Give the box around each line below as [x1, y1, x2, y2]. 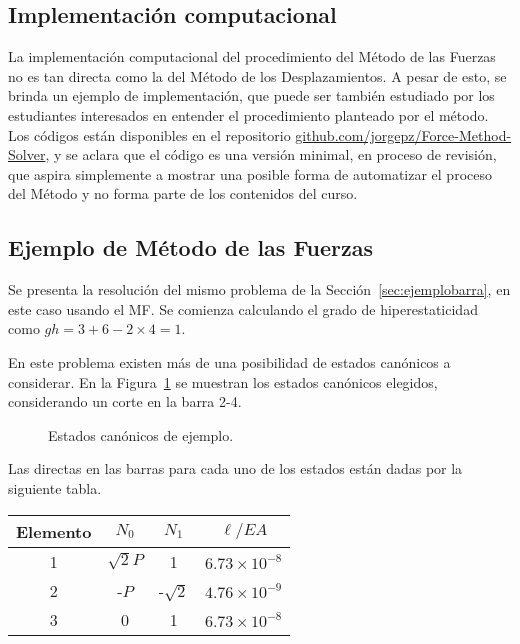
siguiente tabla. [8, 477, 102, 498]
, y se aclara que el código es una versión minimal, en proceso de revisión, [45, 144, 497, 165]
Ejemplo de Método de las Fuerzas [8, 232, 374, 263]
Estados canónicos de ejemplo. [48, 424, 234, 445]
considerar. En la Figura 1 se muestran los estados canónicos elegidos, [8, 371, 438, 392]
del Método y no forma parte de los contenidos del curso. [8, 183, 358, 204]
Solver [8, 144, 46, 165]
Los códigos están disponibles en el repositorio [8, 124, 291, 145]
